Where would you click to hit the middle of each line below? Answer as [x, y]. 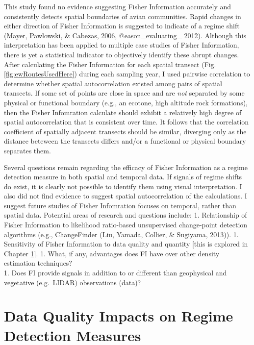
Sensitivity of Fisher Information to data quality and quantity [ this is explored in [126, 244]
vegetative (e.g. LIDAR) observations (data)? [73, 282]
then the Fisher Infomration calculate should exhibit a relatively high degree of [123, 112]
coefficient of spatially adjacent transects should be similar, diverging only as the [125, 131]
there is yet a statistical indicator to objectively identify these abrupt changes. [122, 54]
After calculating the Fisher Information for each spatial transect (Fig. [110, 64]
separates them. [27, 150]
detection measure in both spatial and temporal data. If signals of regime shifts [123, 177]
